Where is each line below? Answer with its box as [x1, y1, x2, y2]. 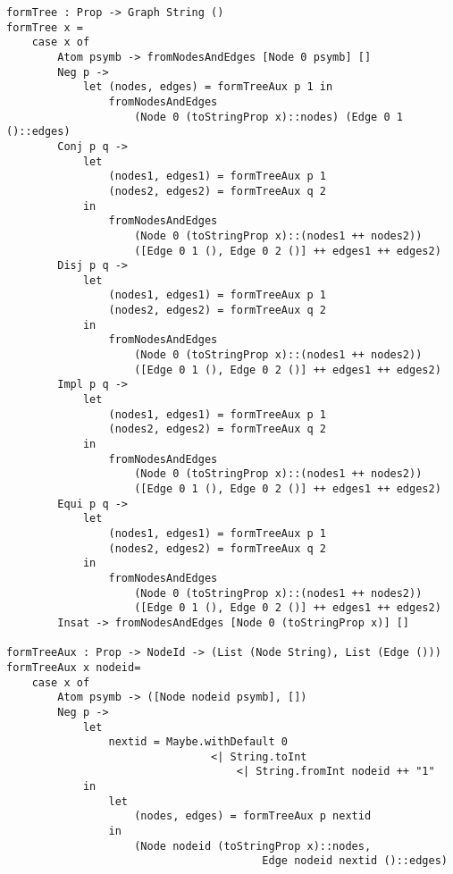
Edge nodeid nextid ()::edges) [262, 854, 448, 868]
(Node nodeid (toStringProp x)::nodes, [134, 839, 372, 853]
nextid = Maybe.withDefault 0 [108, 735, 288, 749]
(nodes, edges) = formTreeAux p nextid [134, 810, 372, 823]
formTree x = [6, 21, 83, 34]
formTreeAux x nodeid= [6, 660, 141, 674]
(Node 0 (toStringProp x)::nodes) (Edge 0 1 [134, 110, 403, 123]
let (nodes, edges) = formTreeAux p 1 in [82, 80, 333, 94]
